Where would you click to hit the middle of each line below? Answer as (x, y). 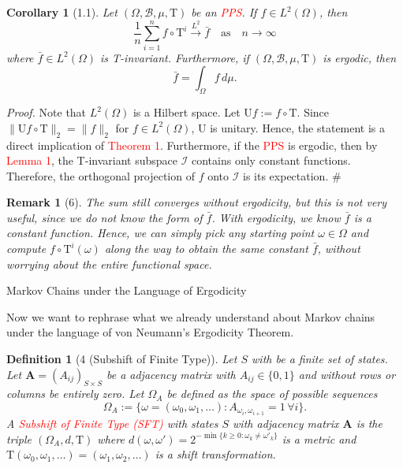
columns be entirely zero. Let (75, 394)
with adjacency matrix (286, 423)
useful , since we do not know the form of (104, 217)
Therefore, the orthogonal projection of (101, 175)
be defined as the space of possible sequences (272, 394)
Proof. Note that (47, 112)
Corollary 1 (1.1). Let (62, 12)
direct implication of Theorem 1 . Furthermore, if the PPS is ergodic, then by (192, 145)
